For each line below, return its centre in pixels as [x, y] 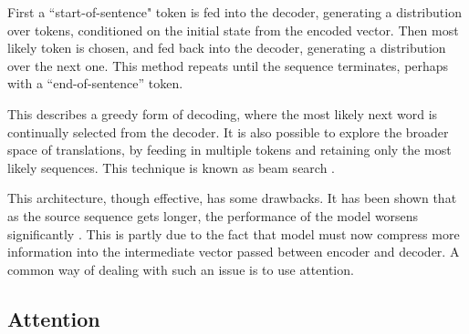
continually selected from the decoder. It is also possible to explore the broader [228, 132]
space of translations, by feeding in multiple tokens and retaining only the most [229, 150]
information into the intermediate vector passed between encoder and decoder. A [234, 252]
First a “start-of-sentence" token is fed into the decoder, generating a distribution [234, 12]
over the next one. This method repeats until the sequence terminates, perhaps [228, 65]
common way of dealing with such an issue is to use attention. [181, 269]
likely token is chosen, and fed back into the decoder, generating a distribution [227, 48]
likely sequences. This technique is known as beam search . [172, 167]
